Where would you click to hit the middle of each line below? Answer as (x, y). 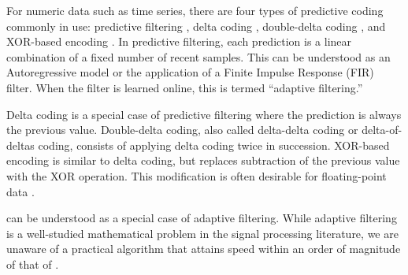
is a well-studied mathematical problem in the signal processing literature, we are (202, 233)
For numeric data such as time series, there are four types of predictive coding (195, 10)
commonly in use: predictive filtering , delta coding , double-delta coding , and (196, 26)
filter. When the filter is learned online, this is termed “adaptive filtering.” (185, 87)
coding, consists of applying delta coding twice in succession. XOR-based (214, 145)
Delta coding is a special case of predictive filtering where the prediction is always (204, 114)
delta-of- (382, 130)
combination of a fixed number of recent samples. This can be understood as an (198, 56)
